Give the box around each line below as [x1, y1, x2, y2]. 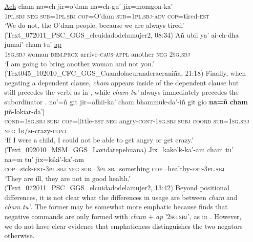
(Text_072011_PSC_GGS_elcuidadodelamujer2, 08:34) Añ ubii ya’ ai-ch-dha [4, 29, 239, 40]
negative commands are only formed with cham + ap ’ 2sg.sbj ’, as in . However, [4, 211, 242, 222]
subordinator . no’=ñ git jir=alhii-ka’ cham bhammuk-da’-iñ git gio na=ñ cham [4, 96, 248, 106]
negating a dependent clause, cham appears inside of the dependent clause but [4, 77, 239, 87]
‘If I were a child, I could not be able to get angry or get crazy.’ [4, 135, 194, 145]
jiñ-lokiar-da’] [4, 106, 45, 116]
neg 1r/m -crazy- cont [4, 125, 67, 135]
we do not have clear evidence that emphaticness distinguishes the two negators [4, 221, 243, 231]
